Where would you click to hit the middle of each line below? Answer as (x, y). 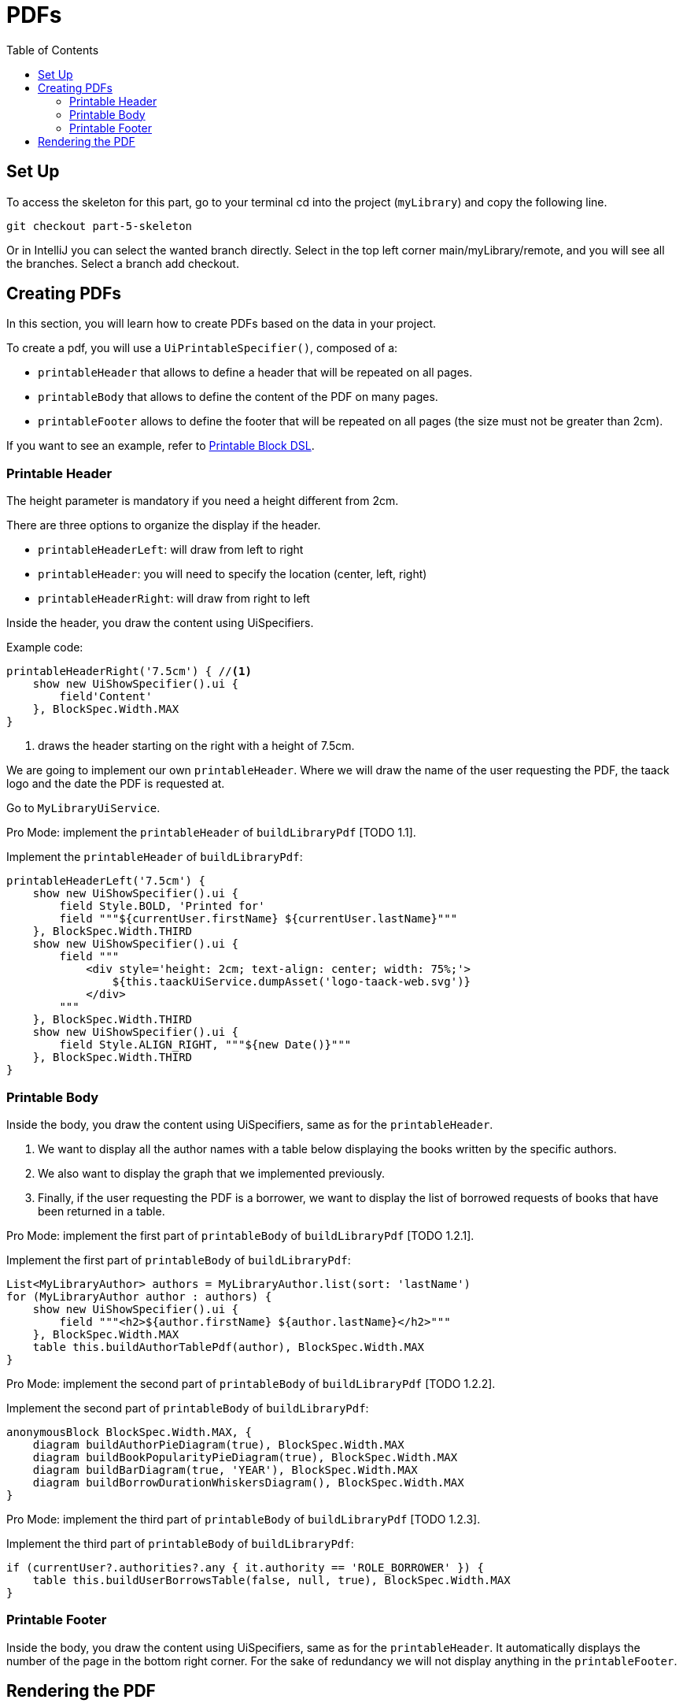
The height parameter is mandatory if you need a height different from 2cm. (203, 501)
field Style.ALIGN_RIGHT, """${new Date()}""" (205, 1045)
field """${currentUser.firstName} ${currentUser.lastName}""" (258, 919)
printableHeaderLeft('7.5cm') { (106, 881)
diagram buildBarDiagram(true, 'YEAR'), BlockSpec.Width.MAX (225, 1470)
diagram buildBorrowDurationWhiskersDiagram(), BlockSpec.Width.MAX (248, 1482)
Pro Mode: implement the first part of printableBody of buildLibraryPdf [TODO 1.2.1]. (240, 1235)
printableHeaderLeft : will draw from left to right (171, 550)
